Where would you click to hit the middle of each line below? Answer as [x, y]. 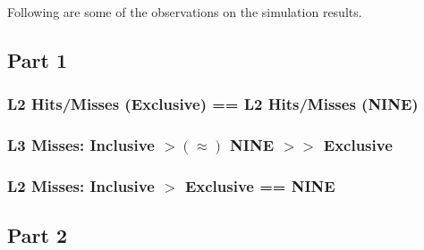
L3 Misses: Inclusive [81, 145]
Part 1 [38, 59]
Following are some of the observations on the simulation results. [185, 12]
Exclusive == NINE [260, 185]
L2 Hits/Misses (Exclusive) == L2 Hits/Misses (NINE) [213, 104]
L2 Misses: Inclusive [81, 185]
